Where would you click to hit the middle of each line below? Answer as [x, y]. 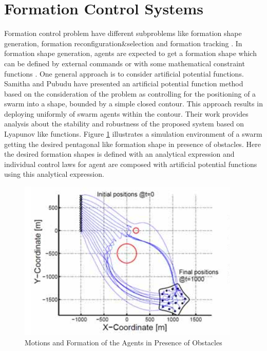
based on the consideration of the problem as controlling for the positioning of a [130, 93]
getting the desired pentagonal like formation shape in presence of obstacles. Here [132, 144]
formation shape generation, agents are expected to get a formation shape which [130, 53]
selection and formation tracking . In [185, 43]
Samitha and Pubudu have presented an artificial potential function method [124, 84]
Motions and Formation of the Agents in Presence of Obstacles [123, 342]
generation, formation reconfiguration [63, 43]
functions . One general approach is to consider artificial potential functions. [124, 73]
